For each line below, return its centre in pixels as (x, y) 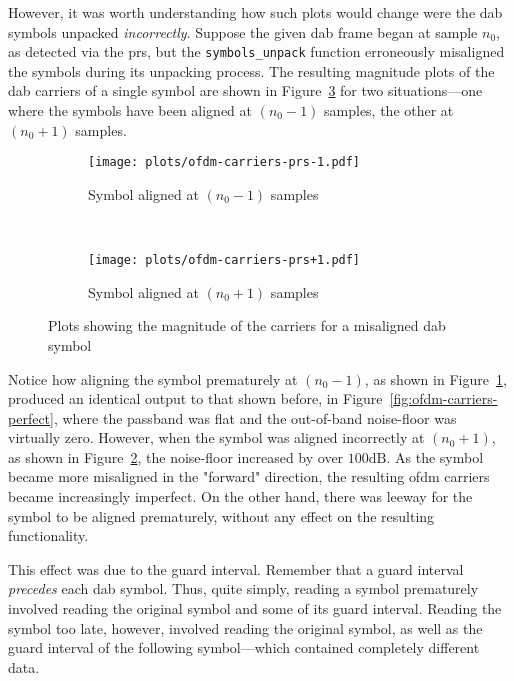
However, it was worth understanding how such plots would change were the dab (255, 12)
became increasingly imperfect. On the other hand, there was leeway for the (240, 496)
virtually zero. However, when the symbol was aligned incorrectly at (216, 437)
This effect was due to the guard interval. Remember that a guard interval (236, 568)
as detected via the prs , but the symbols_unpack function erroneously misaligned (256, 51)
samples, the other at (389, 110)
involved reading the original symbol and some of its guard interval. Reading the (255, 608)
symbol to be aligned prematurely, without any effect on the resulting (221, 515)
